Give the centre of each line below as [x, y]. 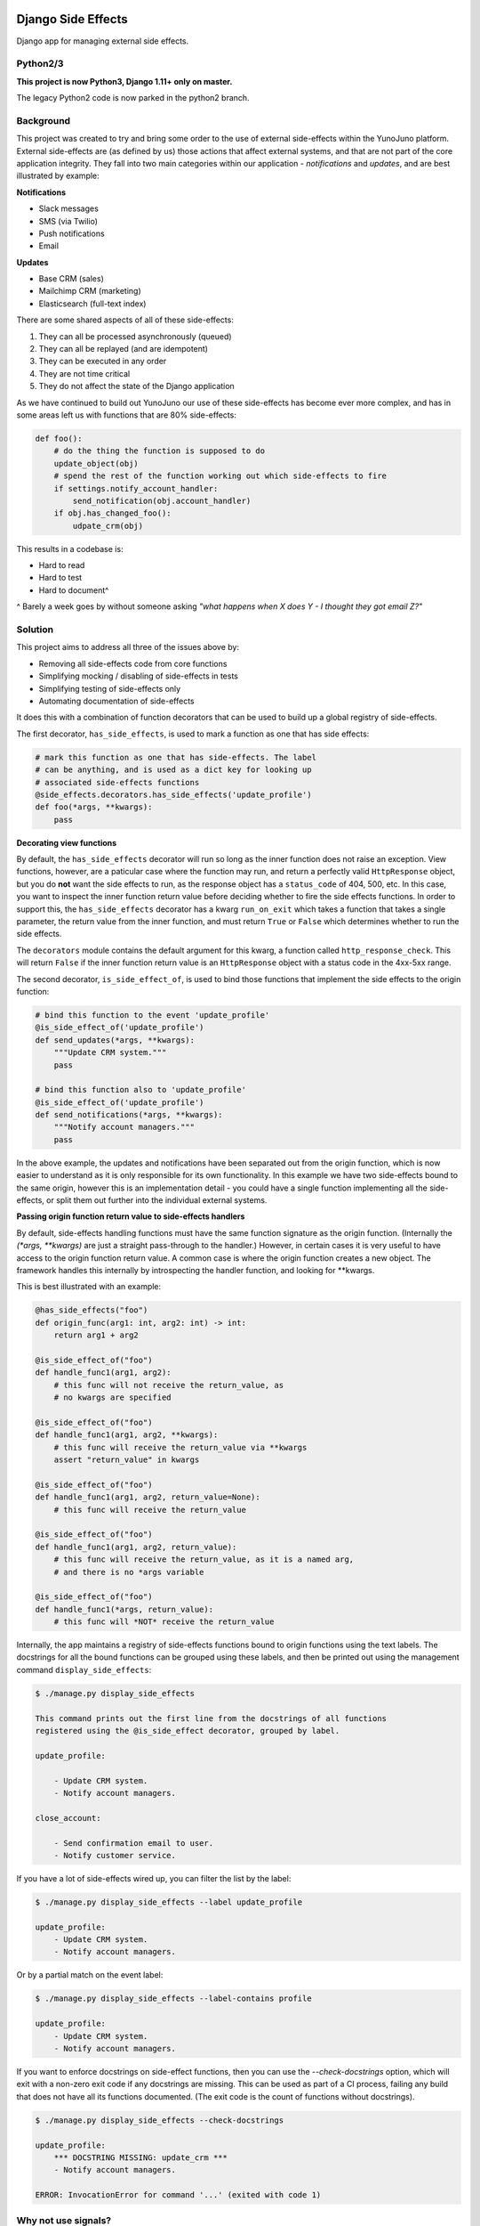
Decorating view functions [67, 842]
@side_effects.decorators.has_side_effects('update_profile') [173, 794]
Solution [35, 630]
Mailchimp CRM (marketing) [90, 291]
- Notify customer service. [115, 1855]
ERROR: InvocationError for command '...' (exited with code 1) [178, 2195]
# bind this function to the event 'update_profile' [152, 1015]
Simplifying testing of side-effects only [110, 688]
